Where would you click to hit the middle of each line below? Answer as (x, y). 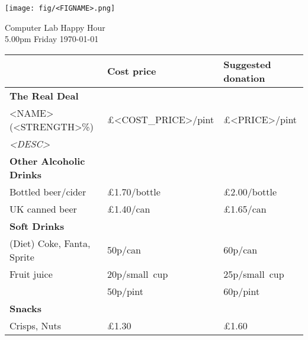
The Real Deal (44, 95)
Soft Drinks (37, 226)
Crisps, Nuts (35, 325)
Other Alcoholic (47, 161)
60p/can (240, 250)
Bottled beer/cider (48, 191)
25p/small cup (254, 274)
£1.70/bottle (134, 191)
